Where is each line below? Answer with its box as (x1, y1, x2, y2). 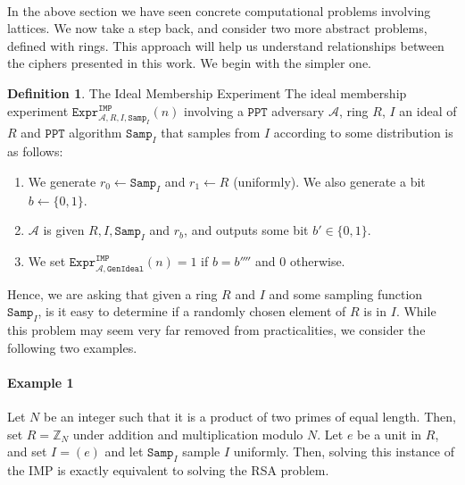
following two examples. (7, 338, 137, 356)
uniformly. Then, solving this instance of (233, 442, 455, 461)
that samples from (161, 123, 261, 142)
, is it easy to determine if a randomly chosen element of (37, 302, 346, 321)
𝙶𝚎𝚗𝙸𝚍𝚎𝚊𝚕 (106, 263, 145, 273)
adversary (271, 101, 325, 120)
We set (28, 251, 66, 270)
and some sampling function (269, 284, 423, 303)
